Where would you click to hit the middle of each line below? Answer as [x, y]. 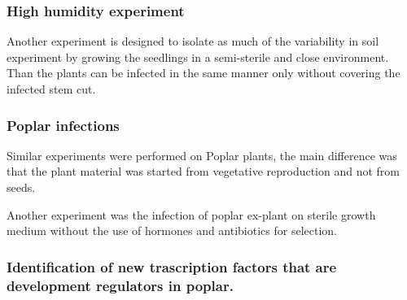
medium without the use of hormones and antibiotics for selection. [172, 230]
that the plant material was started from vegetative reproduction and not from [203, 171]
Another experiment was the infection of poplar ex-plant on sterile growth [191, 214]
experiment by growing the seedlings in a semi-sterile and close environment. [198, 57]
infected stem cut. [51, 89]
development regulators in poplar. [120, 285]
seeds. [21, 187]
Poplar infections [63, 125]
